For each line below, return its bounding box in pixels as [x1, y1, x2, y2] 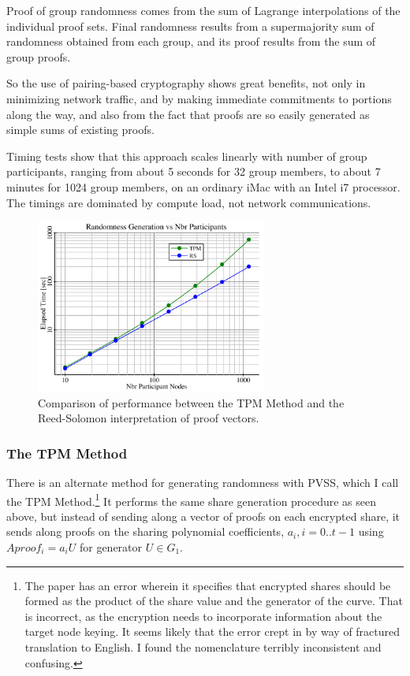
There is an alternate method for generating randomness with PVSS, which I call [6, 474, 399, 490]
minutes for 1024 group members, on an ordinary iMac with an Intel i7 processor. [6, 178, 401, 195]
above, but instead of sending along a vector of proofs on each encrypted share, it [6, 507, 401, 524]
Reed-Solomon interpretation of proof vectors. [38, 410, 259, 426]
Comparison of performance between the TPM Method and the [38, 394, 345, 410]
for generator [79, 538, 143, 555]
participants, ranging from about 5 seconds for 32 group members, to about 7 [6, 163, 381, 180]
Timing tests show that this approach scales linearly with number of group [6, 147, 367, 164]
